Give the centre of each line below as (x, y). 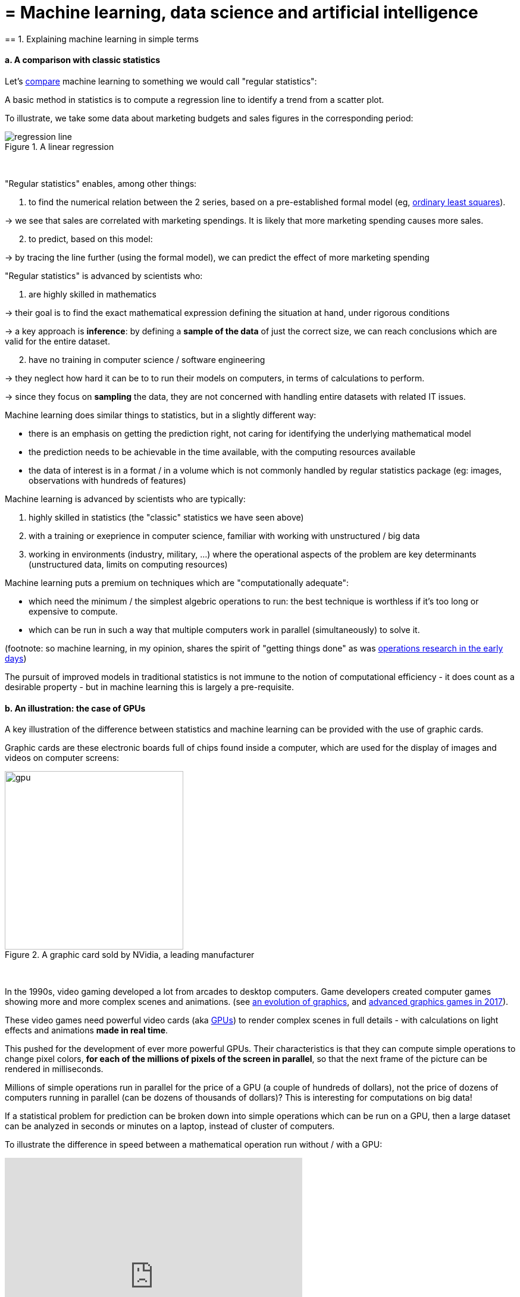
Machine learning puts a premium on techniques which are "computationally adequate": (177, 582)
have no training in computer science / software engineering (147, 359)
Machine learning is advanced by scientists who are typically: (125, 499)
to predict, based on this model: (91, 239)
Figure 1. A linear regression (59, 146)
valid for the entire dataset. (57, 341)
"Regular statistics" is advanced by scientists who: (104, 275)
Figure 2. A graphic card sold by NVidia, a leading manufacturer (130, 955)
